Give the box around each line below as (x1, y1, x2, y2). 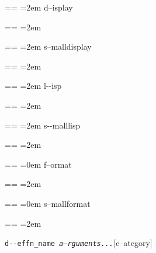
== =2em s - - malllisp (5, 119, 81, 131)
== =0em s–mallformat (5, 197, 91, 209)
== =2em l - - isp (5, 79, 62, 92)
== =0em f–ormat (5, 158, 72, 170)
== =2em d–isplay (5, 1, 73, 13)
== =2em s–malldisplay (5, 40, 92, 53)
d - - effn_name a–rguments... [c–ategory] (5, 237, 152, 249)
